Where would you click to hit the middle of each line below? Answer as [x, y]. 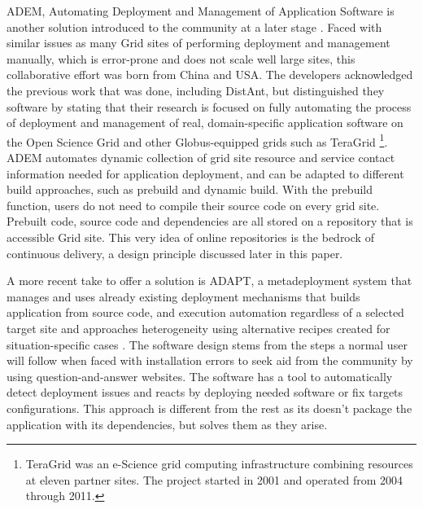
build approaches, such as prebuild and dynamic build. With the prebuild [190, 189]
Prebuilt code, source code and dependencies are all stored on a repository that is [210, 221]
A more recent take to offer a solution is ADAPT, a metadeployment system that [209, 281]
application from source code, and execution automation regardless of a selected [205, 312]
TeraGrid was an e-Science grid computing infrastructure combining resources [219, 464]
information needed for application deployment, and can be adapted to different [205, 173]
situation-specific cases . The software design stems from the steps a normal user [207, 344]
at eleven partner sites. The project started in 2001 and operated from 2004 [214, 479]
